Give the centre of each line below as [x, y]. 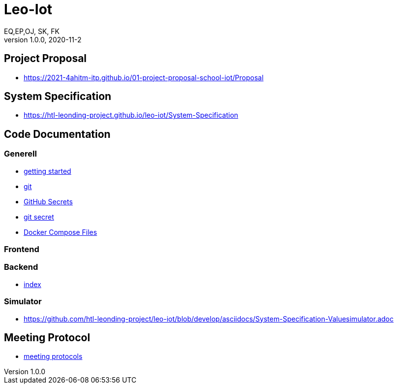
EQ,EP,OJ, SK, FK [32, 31]
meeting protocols [53, 356]
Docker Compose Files [61, 232]
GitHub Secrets [48, 201]
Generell [20, 154]
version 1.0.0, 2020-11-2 [43, 39]
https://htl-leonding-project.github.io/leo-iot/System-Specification [131, 115]
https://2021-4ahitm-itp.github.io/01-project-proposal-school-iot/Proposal [144, 77]
